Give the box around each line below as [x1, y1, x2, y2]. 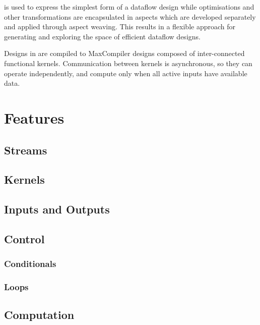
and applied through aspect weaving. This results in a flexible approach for [4, 21, 236, 32]
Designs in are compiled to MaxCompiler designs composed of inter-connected [4, 48, 245, 59]
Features [4, 107, 64, 128]
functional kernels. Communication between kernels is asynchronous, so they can [4, 58, 252, 68]
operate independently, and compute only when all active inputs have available [4, 68, 247, 78]
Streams [4, 142, 47, 157]
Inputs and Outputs [4, 201, 110, 217]
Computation [4, 307, 75, 322]
